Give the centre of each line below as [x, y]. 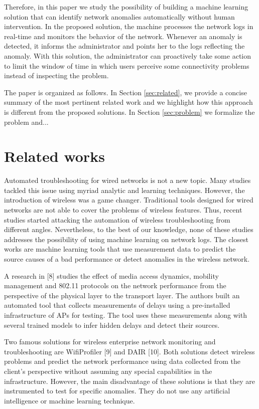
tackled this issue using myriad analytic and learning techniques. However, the [124, 190]
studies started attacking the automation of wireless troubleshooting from [117, 219]
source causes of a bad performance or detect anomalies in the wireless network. [127, 259]
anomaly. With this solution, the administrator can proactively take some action [127, 55]
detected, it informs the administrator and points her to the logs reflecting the [124, 46]
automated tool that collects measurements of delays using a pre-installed [117, 305]
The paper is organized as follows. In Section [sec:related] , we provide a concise [125, 92]
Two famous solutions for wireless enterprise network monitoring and [110, 342]
